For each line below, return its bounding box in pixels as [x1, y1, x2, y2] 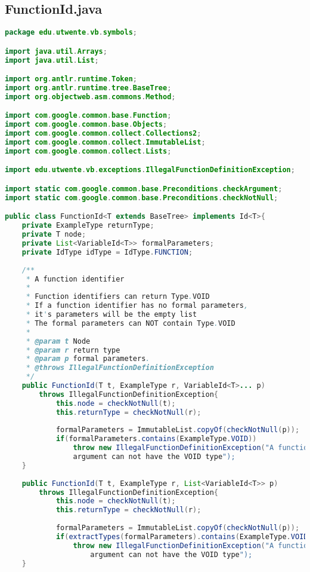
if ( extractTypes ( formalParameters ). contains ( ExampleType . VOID [55, 532, 308, 541]
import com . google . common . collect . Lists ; [5, 146, 172, 155]
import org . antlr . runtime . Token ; [5, 75, 138, 84]
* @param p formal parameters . [26, 354, 150, 363]
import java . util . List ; [5, 56, 99, 65]
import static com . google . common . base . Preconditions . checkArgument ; [5, 184, 283, 193]
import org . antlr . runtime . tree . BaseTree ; [5, 84, 172, 93]
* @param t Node [26, 337, 91, 345]
